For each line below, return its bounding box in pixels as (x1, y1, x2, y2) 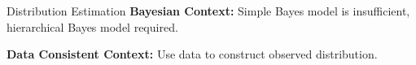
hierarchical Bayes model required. (7, 18, 178, 35)
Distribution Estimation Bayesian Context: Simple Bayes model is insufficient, (7, 2, 410, 19)
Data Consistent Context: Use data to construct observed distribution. (7, 45, 378, 63)
